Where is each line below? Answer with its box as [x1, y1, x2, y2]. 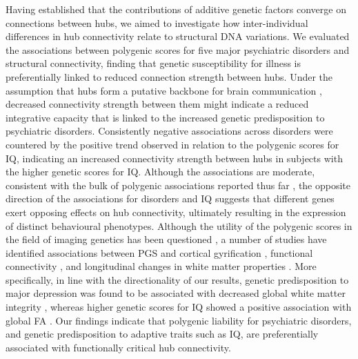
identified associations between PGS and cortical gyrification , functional [6, 245, 313, 260]
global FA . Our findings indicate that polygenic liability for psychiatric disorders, [6, 313, 352, 327]
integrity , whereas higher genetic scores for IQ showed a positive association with [6, 300, 352, 314]
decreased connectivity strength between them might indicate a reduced [6, 97, 309, 111]
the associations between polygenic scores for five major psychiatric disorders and [6, 42, 350, 57]
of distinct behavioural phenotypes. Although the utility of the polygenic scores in [6, 218, 352, 233]
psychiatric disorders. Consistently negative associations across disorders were [6, 124, 333, 138]
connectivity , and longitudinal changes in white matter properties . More [6, 259, 317, 273]
